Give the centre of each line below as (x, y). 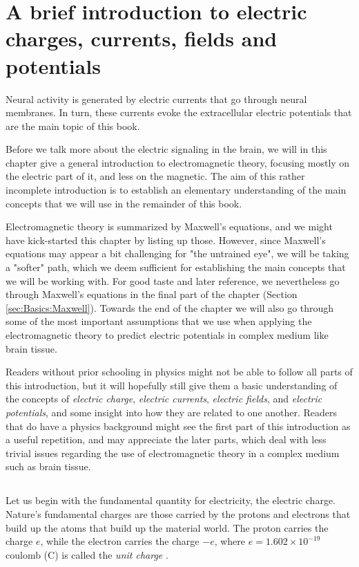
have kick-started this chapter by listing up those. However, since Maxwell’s (166, 240)
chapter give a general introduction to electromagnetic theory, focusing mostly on (178, 162)
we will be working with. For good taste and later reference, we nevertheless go (173, 280)
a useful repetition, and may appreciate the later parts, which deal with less (166, 439)
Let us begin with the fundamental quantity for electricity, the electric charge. (171, 500)
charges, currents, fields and (142, 38)
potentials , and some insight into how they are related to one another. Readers (172, 412)
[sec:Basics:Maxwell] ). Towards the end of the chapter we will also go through (170, 307)
